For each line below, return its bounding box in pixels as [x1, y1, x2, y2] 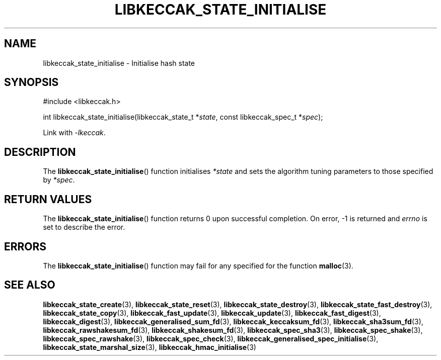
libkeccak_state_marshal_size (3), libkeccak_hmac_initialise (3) [43, 342, 256, 351]
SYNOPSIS [4, 76, 59, 89]
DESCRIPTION [4, 145, 76, 158]
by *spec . [43, 175, 75, 185]
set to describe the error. [43, 223, 125, 232]
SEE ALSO [4, 279, 55, 292]
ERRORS [4, 240, 47, 253]
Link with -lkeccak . [43, 128, 106, 137]
